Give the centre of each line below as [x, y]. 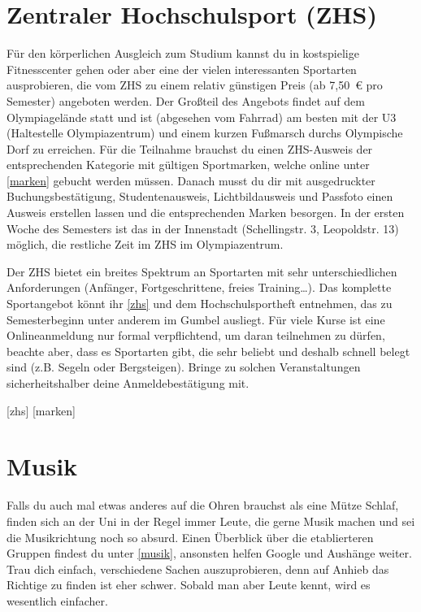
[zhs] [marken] [41, 410]
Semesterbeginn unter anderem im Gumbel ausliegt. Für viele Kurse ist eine [196, 319]
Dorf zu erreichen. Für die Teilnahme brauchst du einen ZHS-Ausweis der [190, 148]
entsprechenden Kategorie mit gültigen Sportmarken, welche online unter [188, 165]
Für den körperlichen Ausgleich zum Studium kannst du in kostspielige [183, 53]
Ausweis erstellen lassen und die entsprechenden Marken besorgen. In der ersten [206, 213]
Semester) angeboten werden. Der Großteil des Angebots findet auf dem [186, 100]
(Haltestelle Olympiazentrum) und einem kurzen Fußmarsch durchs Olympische [205, 133]
